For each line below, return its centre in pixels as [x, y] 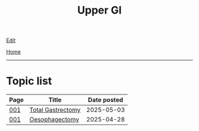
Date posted [105, 100]
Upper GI [99, 10]
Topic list [29, 81]
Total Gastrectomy [55, 110]
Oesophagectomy [54, 120]
